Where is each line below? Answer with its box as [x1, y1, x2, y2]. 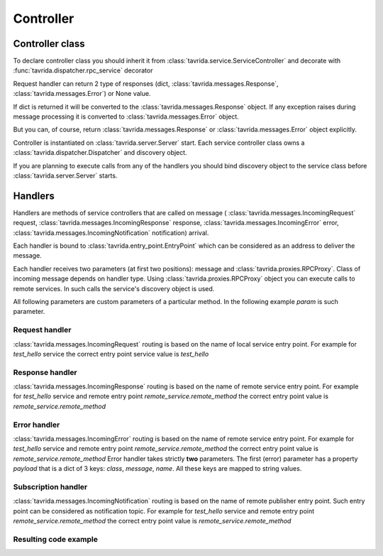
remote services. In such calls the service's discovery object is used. [13, 284, 215, 293]
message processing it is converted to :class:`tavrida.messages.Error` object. [13, 112, 239, 121]
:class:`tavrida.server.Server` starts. [13, 171, 118, 180]
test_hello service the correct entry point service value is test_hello [13, 349, 209, 358]
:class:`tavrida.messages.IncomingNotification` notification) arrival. [13, 228, 209, 237]
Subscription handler [13, 481, 88, 491]
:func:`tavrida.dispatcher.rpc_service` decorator [13, 66, 153, 75]
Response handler [13, 367, 77, 377]
